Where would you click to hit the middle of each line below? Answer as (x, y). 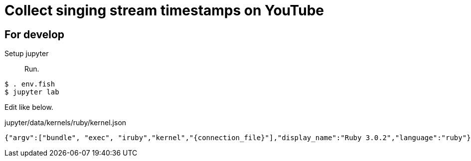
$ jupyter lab (32, 92)
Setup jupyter (27, 54)
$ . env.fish (30, 84)
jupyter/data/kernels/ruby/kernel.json (66, 123)
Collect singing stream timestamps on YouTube (164, 10)
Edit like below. (29, 107)
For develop (35, 34)
